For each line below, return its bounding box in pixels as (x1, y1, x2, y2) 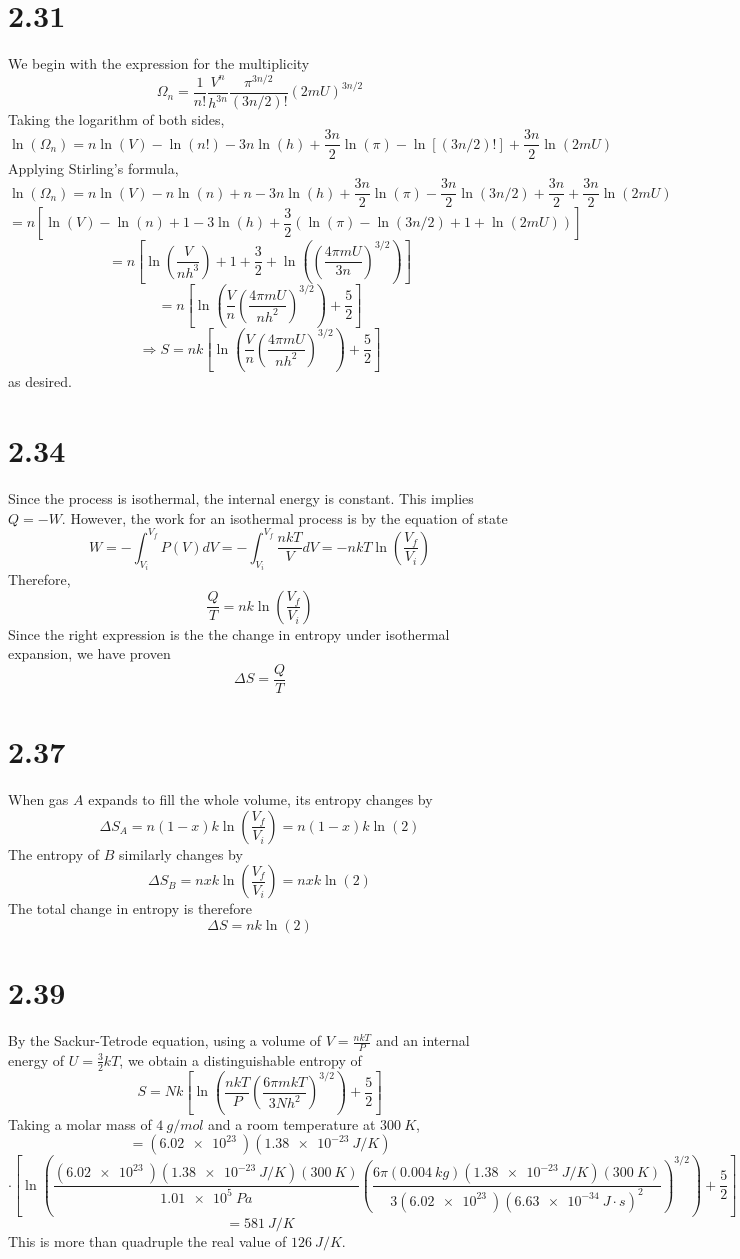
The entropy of (8, 843, 100, 864)
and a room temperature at (208, 1113, 376, 1134)
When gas (8, 789, 69, 810)
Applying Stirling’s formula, (8, 157, 179, 178)
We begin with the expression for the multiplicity (8, 53, 310, 74)
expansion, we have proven (8, 643, 171, 664)
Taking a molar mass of (8, 1113, 152, 1134)
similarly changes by (119, 843, 243, 864)
